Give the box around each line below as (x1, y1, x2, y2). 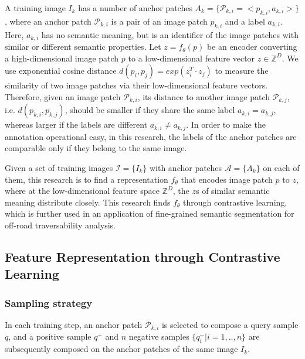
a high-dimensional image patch (5, 52, 119, 64)
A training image (5, 2, 66, 13)
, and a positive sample (8, 330, 91, 343)
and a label (225, 15, 265, 27)
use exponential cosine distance (5, 64, 117, 77)
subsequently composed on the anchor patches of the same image (5, 343, 238, 355)
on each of (263, 161, 300, 173)
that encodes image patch (181, 173, 273, 185)
